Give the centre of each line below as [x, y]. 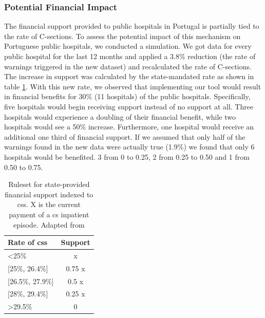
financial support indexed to [49, 194]
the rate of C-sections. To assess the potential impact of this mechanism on [122, 36]
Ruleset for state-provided [49, 184]
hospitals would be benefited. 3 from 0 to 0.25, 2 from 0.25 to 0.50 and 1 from [127, 156]
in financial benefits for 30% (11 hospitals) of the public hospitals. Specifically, [127, 96]
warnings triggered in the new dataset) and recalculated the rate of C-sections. [128, 66]
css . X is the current [49, 204]
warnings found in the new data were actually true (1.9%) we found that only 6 [129, 147]
